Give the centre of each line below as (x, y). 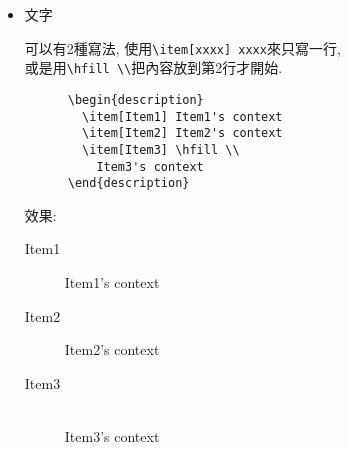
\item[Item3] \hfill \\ (161, 149)
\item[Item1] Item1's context (182, 116)
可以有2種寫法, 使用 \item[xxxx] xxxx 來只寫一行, (182, 47)
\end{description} (128, 183)
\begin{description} (135, 99)
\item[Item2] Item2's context (182, 133)
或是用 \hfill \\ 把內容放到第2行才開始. (153, 67)
